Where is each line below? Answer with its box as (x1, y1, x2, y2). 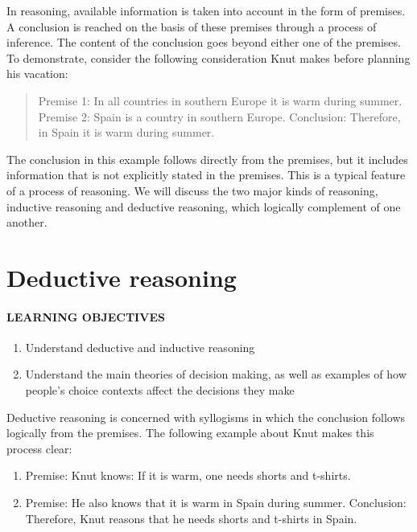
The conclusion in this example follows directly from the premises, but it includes (6, 150, 408, 167)
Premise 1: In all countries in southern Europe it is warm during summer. (38, 92, 403, 108)
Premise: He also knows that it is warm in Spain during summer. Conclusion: (25, 494, 407, 511)
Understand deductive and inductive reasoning (25, 338, 255, 355)
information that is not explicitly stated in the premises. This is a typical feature (6, 166, 406, 183)
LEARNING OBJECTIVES (6, 308, 165, 325)
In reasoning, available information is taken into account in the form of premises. (6, 2, 406, 18)
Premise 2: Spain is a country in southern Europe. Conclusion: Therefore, (38, 108, 401, 125)
